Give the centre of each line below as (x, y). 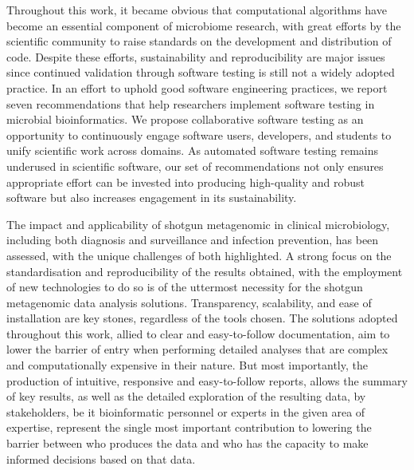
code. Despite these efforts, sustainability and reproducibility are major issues (196, 56)
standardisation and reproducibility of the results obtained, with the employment (205, 271)
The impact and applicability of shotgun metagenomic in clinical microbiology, (198, 224)
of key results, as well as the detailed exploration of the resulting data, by (186, 396)
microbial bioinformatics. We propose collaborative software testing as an (185, 119)
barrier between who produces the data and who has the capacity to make (187, 443)
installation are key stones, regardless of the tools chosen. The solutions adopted (202, 318)
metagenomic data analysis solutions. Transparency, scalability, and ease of (189, 302)
